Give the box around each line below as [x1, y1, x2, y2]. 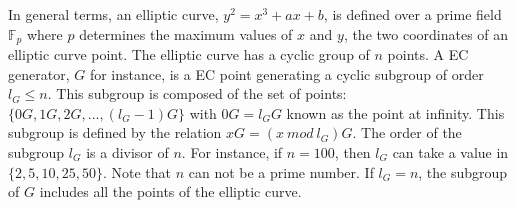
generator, [8, 63, 70, 84]
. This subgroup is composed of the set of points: [47, 83, 347, 104]
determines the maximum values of [79, 23, 293, 44]
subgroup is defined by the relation [8, 122, 222, 143]
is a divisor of [86, 142, 169, 163]
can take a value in [392, 142, 509, 163]
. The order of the [352, 122, 462, 143]
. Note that [102, 161, 171, 182]
